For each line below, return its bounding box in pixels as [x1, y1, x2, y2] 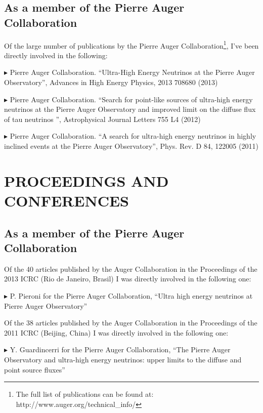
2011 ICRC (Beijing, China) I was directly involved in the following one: [4, 327, 229, 338]
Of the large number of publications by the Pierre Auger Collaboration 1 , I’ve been [4, 38, 259, 51]
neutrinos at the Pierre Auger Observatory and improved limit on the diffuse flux [4, 104, 256, 114]
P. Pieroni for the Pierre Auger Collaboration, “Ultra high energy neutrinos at [10, 290, 253, 301]
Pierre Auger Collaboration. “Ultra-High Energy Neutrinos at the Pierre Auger [10, 67, 255, 77]
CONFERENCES [4, 190, 129, 211]
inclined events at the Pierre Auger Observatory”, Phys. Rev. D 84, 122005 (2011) [4, 141, 258, 151]
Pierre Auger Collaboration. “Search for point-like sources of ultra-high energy [10, 94, 253, 104]
